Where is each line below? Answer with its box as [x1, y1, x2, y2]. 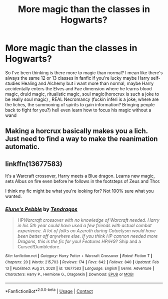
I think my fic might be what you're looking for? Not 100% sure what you [5, 188, 154, 194]
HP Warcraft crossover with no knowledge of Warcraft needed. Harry [17, 217, 160, 223]
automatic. [5, 142, 40, 151]
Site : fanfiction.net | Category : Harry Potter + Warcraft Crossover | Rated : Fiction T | [5, 253, 152, 259]
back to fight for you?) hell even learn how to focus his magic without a [5, 107, 151, 113]
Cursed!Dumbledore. [17, 244, 61, 250]
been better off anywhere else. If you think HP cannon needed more [17, 233, 158, 239]
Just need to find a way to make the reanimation [5, 134, 158, 143]
